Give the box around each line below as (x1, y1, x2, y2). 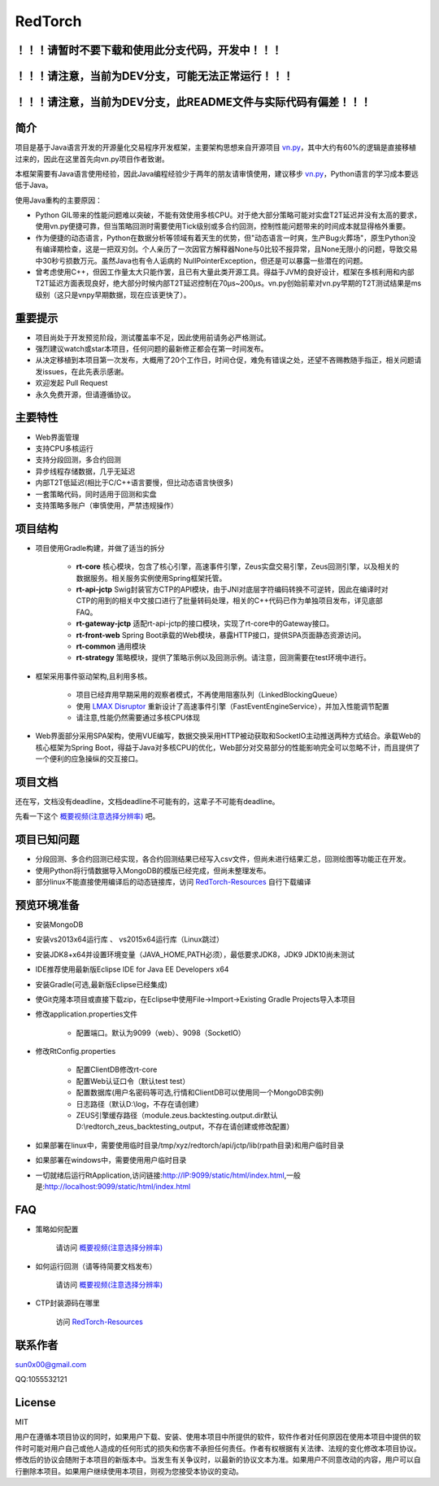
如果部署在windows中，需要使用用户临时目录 (35, 1156, 187, 1165)
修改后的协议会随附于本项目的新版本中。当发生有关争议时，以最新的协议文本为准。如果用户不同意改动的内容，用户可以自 (15, 1455, 421, 1465)
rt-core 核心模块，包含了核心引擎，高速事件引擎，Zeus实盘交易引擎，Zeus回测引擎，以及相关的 (76, 562, 400, 571)
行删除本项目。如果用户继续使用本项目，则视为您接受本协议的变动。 (15, 1466, 243, 1476)
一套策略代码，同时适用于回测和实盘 (35, 489, 157, 499)
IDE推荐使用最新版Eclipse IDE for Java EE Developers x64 (35, 964, 229, 974)
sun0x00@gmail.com (15, 1359, 87, 1369)
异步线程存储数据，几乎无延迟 (35, 466, 136, 476)
